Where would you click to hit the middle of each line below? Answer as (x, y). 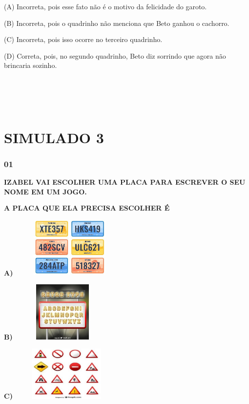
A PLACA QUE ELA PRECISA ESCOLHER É (87, 208)
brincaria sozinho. (31, 65)
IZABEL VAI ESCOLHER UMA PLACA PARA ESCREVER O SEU (125, 181)
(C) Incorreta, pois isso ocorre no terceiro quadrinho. (83, 39)
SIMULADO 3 (54, 137)
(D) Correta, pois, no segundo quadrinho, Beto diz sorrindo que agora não (115, 55)
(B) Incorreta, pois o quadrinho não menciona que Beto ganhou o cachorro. (117, 23)
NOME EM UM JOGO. (45, 191)
